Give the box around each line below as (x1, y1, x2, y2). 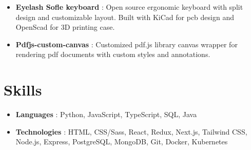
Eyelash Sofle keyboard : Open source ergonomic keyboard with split (15, 2, 243, 12)
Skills (4, 79, 42, 100)
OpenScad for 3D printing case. (15, 22, 115, 32)
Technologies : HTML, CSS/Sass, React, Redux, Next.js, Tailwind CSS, (15, 126, 247, 137)
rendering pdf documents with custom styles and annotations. (15, 49, 210, 60)
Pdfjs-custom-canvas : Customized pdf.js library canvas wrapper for (15, 39, 238, 49)
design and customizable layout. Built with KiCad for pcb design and (15, 11, 234, 22)
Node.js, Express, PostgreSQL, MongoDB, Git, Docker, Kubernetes (15, 136, 228, 147)
